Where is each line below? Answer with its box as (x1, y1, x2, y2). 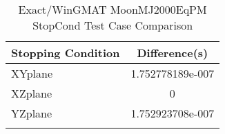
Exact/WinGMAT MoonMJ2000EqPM (18, 1, 207, 17)
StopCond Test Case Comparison (32, 17, 193, 33)
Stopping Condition (11, 45, 120, 60)
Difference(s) (137, 45, 208, 60)
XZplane (11, 85, 52, 101)
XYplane (11, 65, 53, 81)
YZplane (11, 105, 52, 121)
